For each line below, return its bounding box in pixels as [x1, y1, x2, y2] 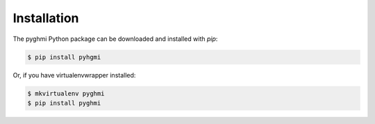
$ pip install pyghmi [27, 99, 101, 107]
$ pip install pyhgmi [27, 53, 101, 61]
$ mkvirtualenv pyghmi [27, 89, 105, 97]
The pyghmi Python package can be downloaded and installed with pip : [12, 35, 218, 43]
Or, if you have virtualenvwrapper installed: [12, 71, 136, 79]
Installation [12, 10, 79, 26]
